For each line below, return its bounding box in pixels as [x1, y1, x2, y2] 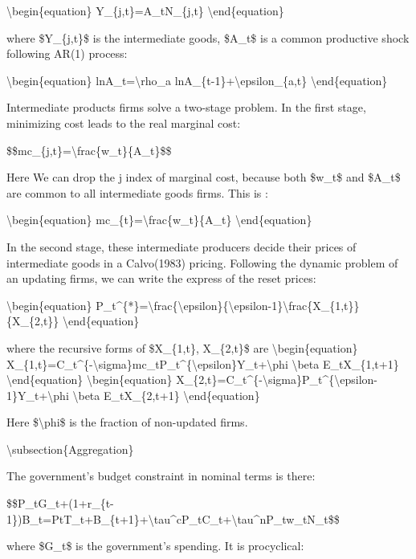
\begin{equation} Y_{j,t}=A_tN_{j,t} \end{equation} [6, 2, 284, 18]
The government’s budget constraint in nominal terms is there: [6, 467, 316, 484]
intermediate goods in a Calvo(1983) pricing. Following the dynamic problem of [6, 254, 398, 271]
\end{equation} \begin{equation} [6, 371, 173, 388]
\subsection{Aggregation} [6, 440, 134, 457]
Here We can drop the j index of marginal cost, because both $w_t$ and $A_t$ [6, 169, 401, 186]
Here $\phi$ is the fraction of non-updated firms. [6, 414, 248, 430]
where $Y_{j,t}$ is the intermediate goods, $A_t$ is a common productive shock [6, 29, 410, 46]
